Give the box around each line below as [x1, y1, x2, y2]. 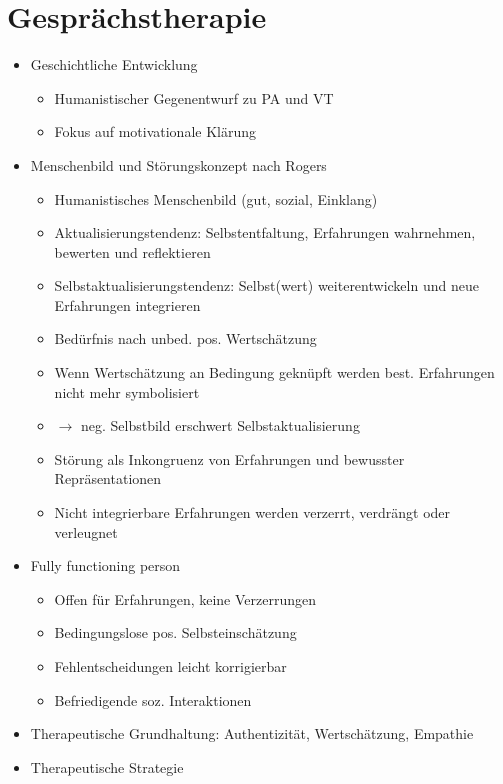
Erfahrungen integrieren [54, 294, 201, 315]
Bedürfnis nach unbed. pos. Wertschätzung [54, 328, 317, 349]
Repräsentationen [54, 468, 162, 489]
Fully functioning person [30, 555, 181, 576]
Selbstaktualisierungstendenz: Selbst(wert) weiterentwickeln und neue [54, 275, 479, 296]
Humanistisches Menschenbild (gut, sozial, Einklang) [54, 188, 378, 209]
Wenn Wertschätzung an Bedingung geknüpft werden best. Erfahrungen [54, 362, 495, 383]
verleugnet [54, 521, 118, 542]
